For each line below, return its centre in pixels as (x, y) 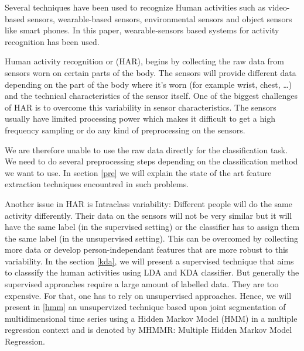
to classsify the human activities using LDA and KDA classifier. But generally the (152, 272)
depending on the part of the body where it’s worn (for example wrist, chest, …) (148, 84)
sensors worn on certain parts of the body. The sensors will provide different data (151, 72)
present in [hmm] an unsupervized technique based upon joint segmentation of (145, 307)
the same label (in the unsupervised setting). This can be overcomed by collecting (151, 238)
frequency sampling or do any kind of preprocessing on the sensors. (125, 130)
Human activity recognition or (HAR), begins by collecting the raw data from (144, 61)
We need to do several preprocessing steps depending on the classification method (151, 161)
